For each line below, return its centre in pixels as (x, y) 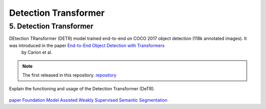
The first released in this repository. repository (69, 75)
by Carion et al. (37, 52)
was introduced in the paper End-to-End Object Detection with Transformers (87, 45)
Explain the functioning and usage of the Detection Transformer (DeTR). (82, 89)
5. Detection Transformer (51, 26)
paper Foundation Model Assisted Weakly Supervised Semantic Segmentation (88, 100)
